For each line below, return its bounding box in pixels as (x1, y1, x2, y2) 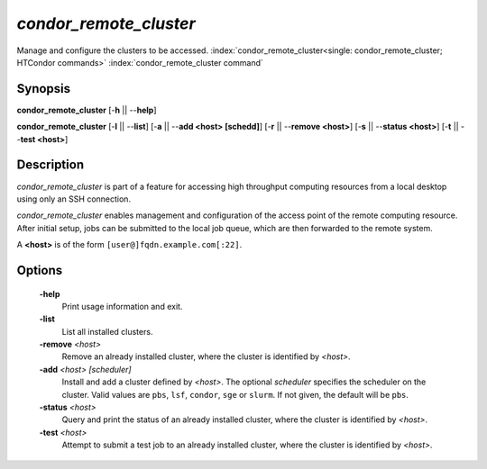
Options (16, 262, 63, 278)
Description (16, 158, 85, 173)
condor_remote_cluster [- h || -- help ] (16, 104, 157, 115)
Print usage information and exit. (61, 301, 183, 311)
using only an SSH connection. (16, 194, 131, 204)
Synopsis (16, 81, 71, 96)
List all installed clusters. (61, 326, 153, 337)
